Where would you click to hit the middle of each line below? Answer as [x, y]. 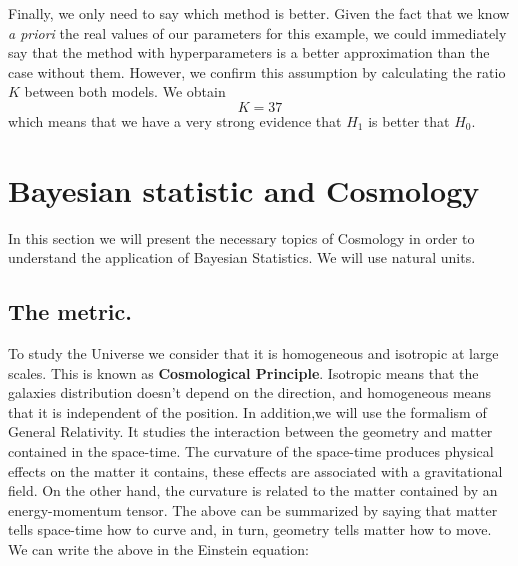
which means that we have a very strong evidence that [175, 120]
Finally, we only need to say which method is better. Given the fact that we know [259, 13]
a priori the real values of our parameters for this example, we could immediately [257, 32]
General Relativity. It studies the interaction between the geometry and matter [250, 431]
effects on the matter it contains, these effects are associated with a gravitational [255, 470]
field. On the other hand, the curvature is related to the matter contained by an [253, 490]
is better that [409, 120]
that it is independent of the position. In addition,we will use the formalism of [247, 411]
